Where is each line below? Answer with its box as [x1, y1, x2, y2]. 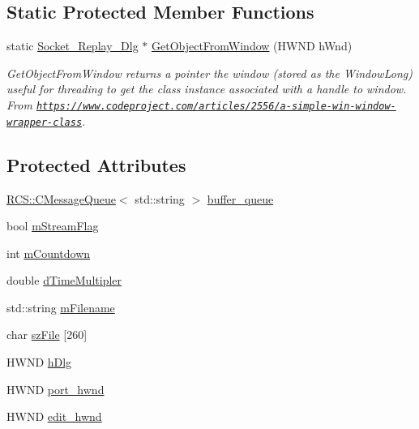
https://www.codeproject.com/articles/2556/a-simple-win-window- [36, 100, 396, 112]
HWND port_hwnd [6, 380, 105, 397]
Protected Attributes [6, 152, 186, 177]
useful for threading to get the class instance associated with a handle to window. [6, 80, 407, 97]
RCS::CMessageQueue [6, 190, 116, 207]
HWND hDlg [6, 354, 72, 371]
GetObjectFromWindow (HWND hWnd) [151, 37, 353, 54]
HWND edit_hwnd [6, 408, 102, 425]
